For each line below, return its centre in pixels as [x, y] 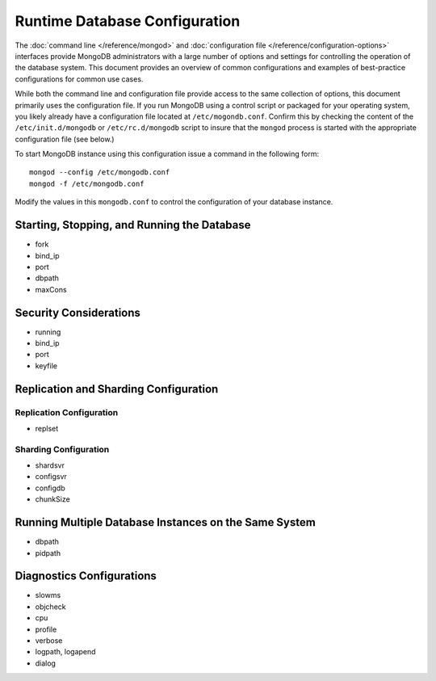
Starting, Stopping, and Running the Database [133, 225]
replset [47, 428]
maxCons [51, 289]
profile [46, 629]
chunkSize [52, 499]
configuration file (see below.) [65, 139]
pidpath [48, 553]
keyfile [46, 366]
